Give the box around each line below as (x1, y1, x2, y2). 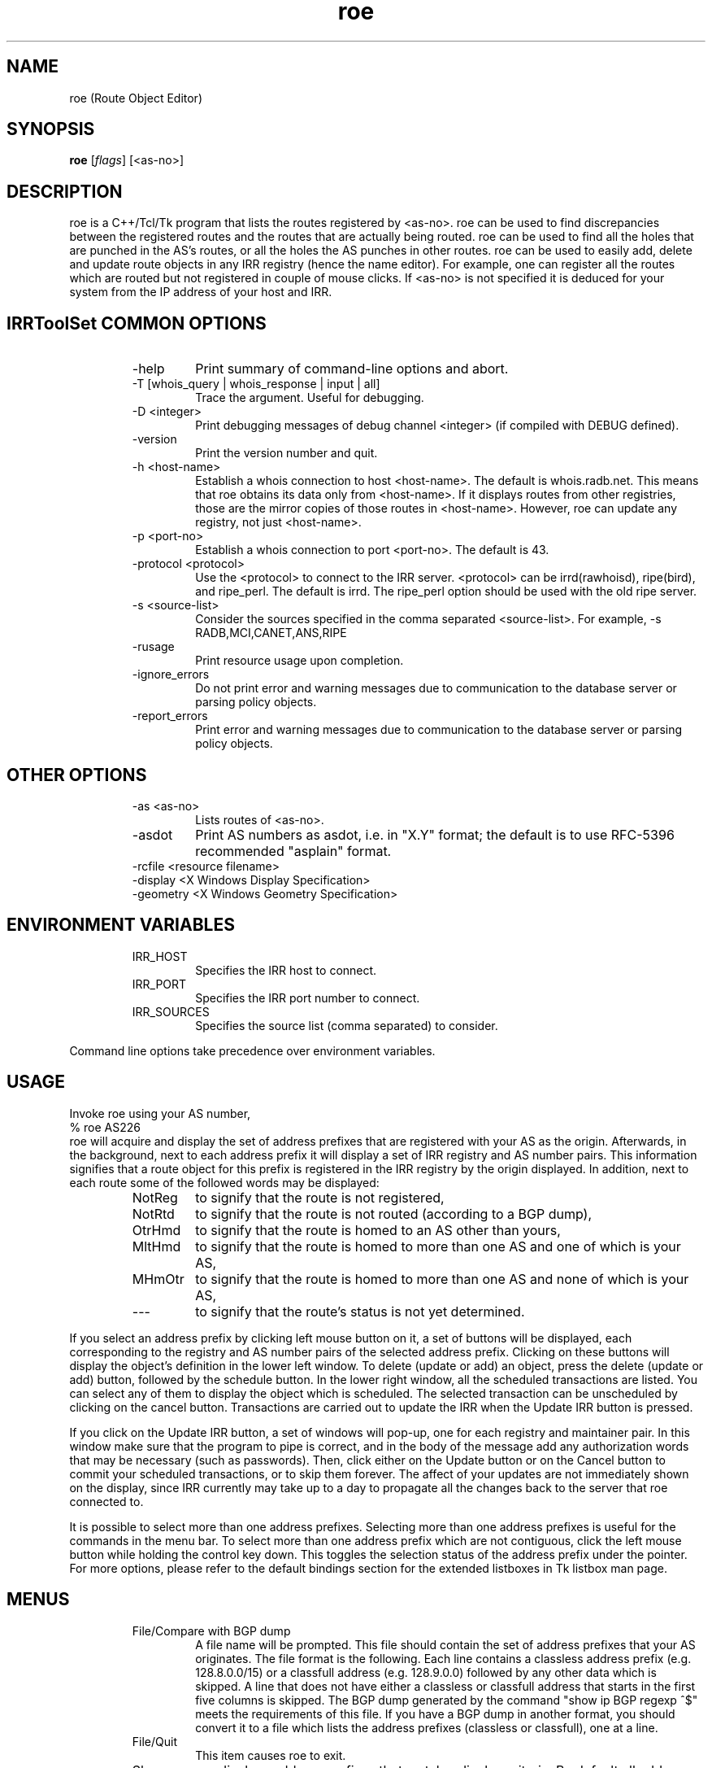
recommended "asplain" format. (195, 842, 392, 859)
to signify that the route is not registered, (195, 1189, 445, 1206)
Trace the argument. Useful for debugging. (195, 391, 424, 405)
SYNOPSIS (7, 119, 95, 140)
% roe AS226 (69, 1120, 141, 1134)
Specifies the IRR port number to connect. (195, 990, 420, 1005)
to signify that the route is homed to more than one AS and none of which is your (195, 1270, 689, 1287)
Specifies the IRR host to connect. (195, 963, 377, 977)
